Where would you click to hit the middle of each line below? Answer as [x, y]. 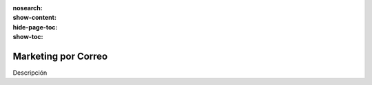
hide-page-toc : [35, 27]
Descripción [30, 73]
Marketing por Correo [60, 56]
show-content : [34, 18]
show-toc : [28, 37]
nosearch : [28, 8]
